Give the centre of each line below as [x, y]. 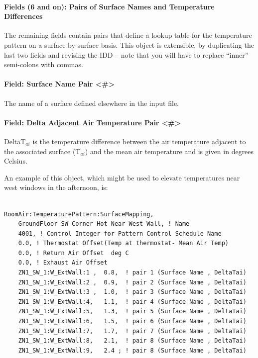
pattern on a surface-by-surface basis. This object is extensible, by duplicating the [129, 45]
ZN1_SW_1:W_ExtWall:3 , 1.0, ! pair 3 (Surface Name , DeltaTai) [132, 292]
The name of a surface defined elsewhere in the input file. [91, 103]
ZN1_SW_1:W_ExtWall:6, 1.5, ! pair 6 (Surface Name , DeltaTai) [132, 321]
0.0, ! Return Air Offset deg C [73, 253]
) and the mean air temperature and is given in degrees [169, 151]
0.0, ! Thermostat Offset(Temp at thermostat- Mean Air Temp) [124, 243]
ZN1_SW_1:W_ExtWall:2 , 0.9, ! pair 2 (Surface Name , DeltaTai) [132, 282]
